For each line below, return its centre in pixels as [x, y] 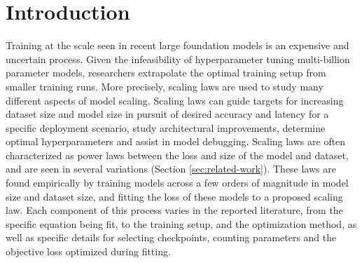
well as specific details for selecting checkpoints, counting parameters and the [171, 237]
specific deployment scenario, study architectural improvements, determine [166, 127]
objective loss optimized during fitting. [88, 251]
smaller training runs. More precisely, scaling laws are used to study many [165, 86]
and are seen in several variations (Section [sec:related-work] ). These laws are [171, 169]
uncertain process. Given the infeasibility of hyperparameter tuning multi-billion [178, 59]
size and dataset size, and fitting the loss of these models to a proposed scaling [174, 196]
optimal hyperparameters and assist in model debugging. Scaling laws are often [176, 141]
